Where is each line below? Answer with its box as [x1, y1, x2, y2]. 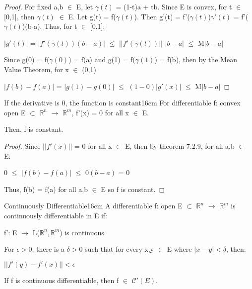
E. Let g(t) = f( [68, 11, 116, 21]
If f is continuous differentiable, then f [4, 275, 119, 285]
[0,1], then [4, 11, 35, 21]
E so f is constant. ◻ [101, 184, 165, 194]
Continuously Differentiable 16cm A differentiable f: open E [4, 200, 183, 211]
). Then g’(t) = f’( [134, 11, 190, 21]
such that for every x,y [85, 244, 154, 254]
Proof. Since [4, 140, 41, 151]
